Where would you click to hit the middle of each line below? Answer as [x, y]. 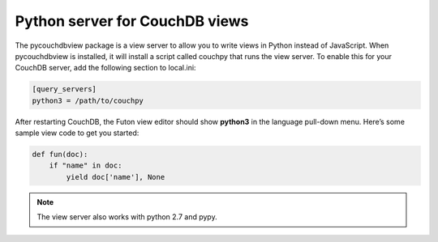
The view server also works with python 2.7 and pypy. [127, 217]
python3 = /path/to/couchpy [88, 100]
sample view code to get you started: [77, 133]
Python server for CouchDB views [132, 21]
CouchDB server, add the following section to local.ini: [105, 68]
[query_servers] [64, 89]
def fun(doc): [60, 155]
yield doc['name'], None [116, 177]
